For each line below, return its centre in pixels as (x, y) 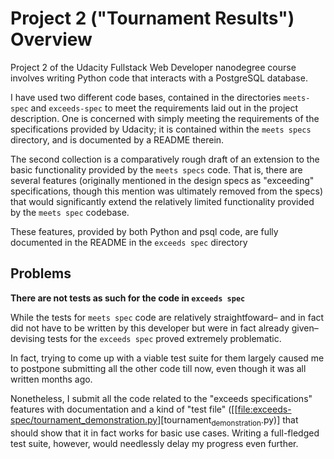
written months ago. (51, 379)
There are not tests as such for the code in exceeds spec (128, 298)
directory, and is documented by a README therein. (117, 139)
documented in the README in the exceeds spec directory (129, 242)
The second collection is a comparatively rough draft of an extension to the (165, 159)
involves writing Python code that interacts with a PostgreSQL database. (159, 78)
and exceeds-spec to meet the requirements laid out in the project (164, 108)
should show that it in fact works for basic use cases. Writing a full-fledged (165, 433)
